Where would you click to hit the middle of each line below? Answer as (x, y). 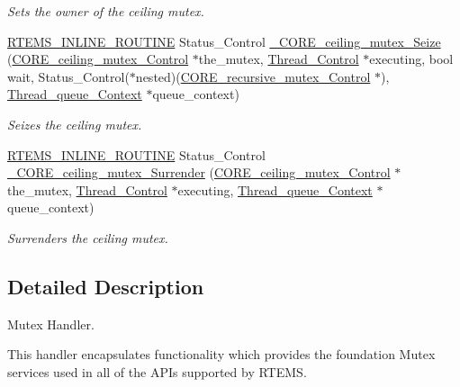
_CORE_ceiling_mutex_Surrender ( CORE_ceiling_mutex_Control (199, 172)
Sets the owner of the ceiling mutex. (106, 11)
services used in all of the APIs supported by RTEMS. (157, 371)
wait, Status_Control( (68, 76)
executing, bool (411, 59)
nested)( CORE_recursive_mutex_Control (253, 76)
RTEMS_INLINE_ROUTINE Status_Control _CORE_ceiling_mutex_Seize (224, 41)
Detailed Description (106, 286)
